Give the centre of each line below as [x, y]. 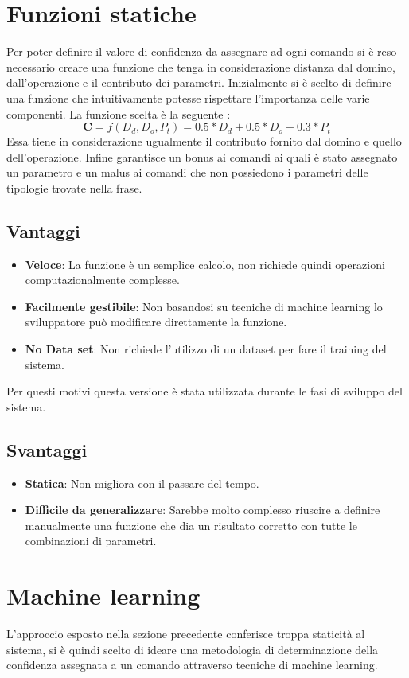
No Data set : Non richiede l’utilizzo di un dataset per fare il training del [206, 349]
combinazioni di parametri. [91, 541]
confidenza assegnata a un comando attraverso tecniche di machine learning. [192, 665]
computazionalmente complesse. [102, 280]
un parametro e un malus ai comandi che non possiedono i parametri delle [187, 172]
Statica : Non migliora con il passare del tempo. [142, 483]
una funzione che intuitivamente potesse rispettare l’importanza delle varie [188, 97]
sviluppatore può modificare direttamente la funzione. [156, 322]
